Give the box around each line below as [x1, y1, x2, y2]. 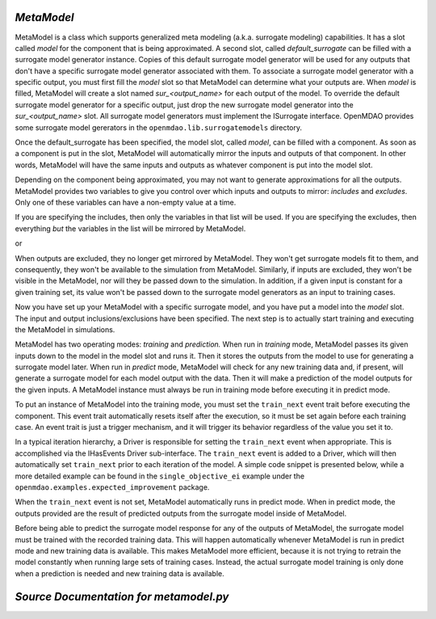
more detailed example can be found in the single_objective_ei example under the [15, 471, 305, 481]
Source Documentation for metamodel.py [15, 590, 229, 604]
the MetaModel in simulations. [15, 324, 115, 335]
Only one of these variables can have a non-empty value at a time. [15, 197, 237, 207]
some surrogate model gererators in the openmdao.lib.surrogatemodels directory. [15, 122, 303, 133]
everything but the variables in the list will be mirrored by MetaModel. [15, 223, 246, 234]
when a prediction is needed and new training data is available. [15, 568, 225, 578]
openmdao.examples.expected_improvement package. [15, 482, 210, 492]
